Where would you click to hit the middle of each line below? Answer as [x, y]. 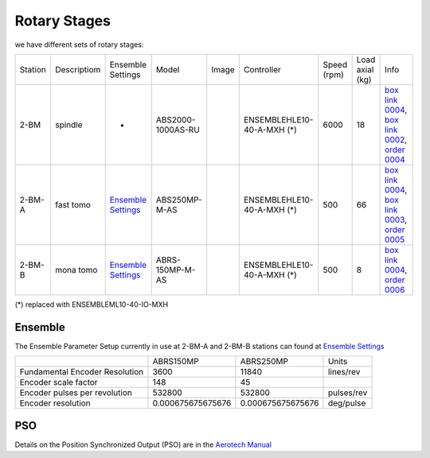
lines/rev [344, 372]
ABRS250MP [264, 362]
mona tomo [76, 270]
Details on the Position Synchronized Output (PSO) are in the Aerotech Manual [143, 444]
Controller [262, 69]
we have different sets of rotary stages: [79, 45]
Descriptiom [78, 69]
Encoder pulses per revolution [76, 393]
